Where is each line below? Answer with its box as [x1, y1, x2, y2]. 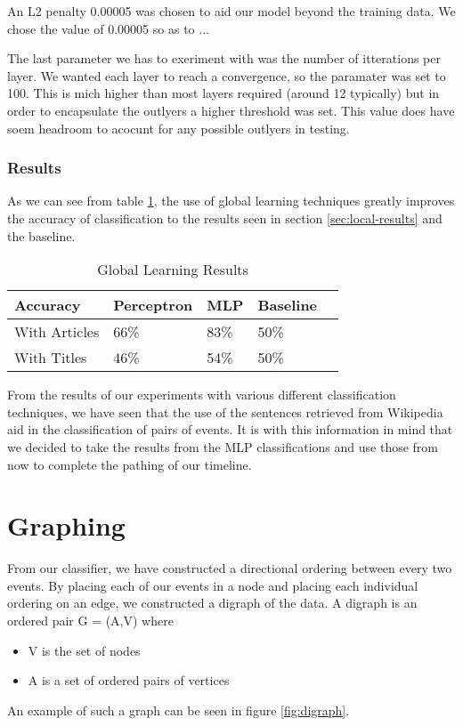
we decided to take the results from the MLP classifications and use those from [7, 437, 438, 456]
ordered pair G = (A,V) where [7, 611, 174, 630]
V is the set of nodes [28, 641, 141, 659]
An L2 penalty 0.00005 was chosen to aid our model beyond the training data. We [7, 2, 456, 20]
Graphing [7, 507, 126, 544]
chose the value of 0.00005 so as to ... [7, 19, 209, 37]
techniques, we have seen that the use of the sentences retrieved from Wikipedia [7, 402, 443, 421]
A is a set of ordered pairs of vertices [28, 671, 230, 690]
